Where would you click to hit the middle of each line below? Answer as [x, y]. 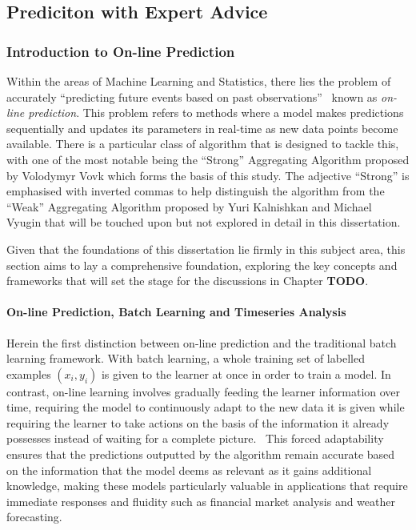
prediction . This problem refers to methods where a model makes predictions [216, 112]
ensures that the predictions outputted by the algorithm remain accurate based [201, 454]
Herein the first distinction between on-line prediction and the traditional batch [202, 342]
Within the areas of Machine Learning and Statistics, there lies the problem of [199, 81]
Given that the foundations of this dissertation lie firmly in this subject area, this [206, 249]
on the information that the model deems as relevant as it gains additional [189, 470]
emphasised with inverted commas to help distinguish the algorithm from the [196, 191]
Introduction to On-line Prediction [121, 51]
